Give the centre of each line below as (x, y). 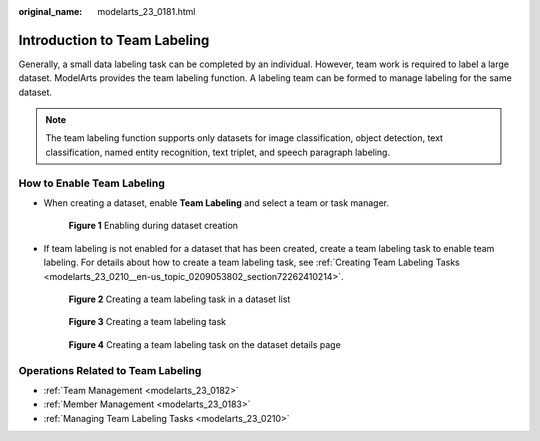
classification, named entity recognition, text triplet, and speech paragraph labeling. (217, 152)
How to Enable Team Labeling (91, 183)
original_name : (50, 11)
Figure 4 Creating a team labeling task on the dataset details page (205, 344)
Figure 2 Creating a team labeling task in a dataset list (179, 299)
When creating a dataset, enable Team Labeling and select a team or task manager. (216, 203)
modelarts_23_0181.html (146, 11)
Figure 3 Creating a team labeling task (147, 322)
